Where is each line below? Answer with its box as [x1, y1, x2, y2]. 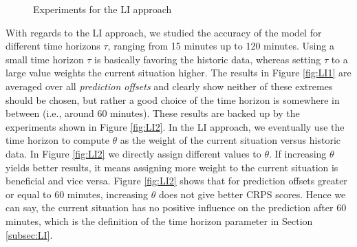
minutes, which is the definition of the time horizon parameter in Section [6, 213, 313, 228]
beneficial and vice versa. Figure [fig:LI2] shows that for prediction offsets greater [6, 173, 347, 188]
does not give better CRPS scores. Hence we [159, 186, 346, 201]
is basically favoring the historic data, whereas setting [94, 52, 321, 66]
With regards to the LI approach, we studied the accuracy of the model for [6, 25, 322, 39]
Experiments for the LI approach [33, 2, 172, 16]
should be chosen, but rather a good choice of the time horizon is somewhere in [6, 92, 340, 107]
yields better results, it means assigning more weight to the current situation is [6, 160, 338, 174]
